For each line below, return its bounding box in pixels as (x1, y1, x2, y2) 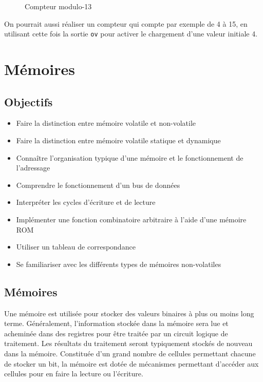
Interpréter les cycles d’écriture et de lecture (16, 197, 156, 207)
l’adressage (16, 162, 50, 173)
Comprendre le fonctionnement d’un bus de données (16, 179, 180, 190)
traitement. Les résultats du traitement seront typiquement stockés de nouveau (4, 338, 253, 349)
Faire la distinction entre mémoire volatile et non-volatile (16, 118, 196, 128)
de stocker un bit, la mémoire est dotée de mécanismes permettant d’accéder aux (4, 358, 259, 369)
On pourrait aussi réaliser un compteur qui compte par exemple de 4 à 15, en (4, 18, 248, 29)
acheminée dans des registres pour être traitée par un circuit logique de (4, 328, 228, 338)
